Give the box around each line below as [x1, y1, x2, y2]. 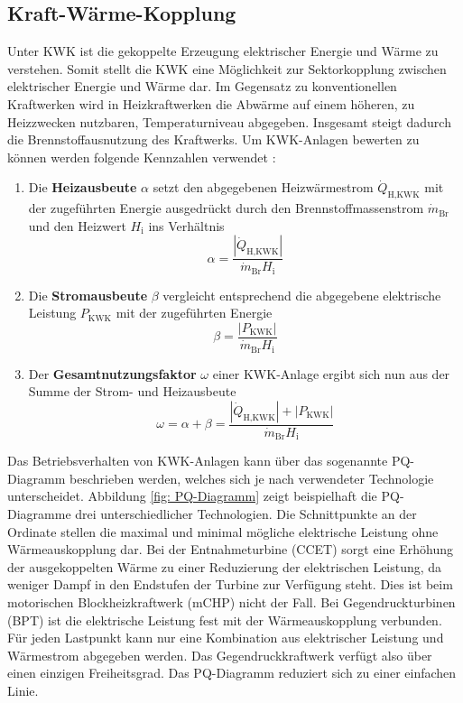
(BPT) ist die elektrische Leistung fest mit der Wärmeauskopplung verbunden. [7, 610, 442, 629]
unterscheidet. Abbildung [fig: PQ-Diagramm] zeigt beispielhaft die [7, 486, 377, 505]
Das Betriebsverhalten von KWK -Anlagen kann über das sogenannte [7, 451, 388, 470]
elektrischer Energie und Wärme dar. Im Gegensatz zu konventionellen [7, 77, 397, 96]
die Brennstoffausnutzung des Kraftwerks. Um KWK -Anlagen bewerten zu [7, 130, 420, 149]
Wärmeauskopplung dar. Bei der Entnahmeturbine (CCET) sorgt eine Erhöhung [7, 540, 453, 559]
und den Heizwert [28, 216, 126, 235]
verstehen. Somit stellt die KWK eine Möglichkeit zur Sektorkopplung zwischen [7, 59, 447, 78]
